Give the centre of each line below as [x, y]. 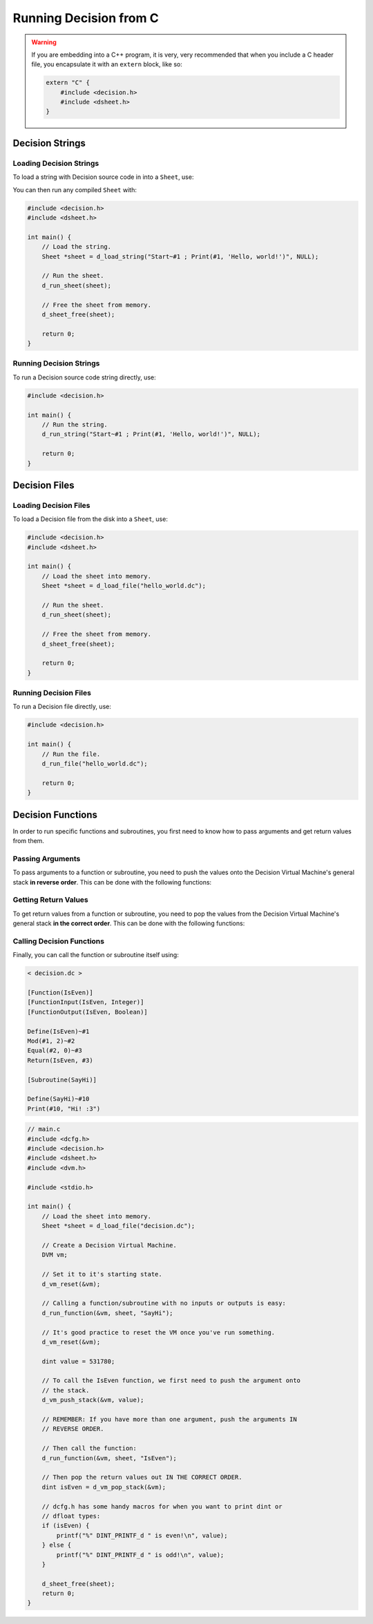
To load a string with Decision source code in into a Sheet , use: [103, 177]
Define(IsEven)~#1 [58, 1031]
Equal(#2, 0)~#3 [55, 1051]
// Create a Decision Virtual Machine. [109, 1245]
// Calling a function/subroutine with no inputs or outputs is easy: [164, 1303]
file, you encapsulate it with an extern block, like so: [107, 64]
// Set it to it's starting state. [102, 1274]
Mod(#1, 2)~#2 [51, 1041]
